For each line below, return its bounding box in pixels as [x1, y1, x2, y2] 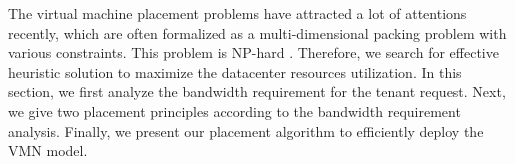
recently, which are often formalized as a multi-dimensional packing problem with [8, 22, 507, 43]
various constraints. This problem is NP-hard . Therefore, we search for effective [8, 42, 499, 63]
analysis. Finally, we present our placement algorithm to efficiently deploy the [8, 120, 484, 141]
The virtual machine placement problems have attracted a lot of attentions [8, 3, 467, 23]
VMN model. [8, 140, 88, 161]
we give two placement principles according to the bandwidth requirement [8, 100, 461, 121]
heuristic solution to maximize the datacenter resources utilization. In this [8, 61, 462, 82]
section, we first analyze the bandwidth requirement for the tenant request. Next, [8, 81, 506, 102]
